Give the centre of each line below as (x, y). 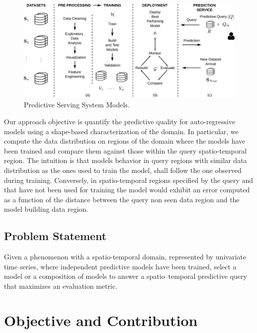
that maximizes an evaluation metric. (61, 286)
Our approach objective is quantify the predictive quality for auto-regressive (120, 121)
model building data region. (46, 209)
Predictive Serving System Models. (77, 105)
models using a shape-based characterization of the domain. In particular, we (121, 131)
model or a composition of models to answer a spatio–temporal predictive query (126, 276)
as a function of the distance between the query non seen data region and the (122, 199)
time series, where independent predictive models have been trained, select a (120, 266)
